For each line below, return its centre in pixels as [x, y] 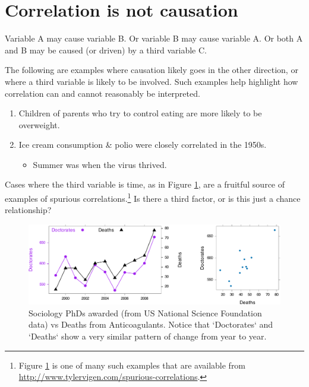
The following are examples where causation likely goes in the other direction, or [152, 70]
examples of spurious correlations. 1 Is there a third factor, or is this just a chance [153, 197]
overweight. [39, 124]
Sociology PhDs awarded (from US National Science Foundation [145, 313]
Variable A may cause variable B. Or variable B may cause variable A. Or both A [154, 38]
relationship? [28, 210]
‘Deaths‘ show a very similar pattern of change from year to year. [148, 336]
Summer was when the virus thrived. [100, 164]
